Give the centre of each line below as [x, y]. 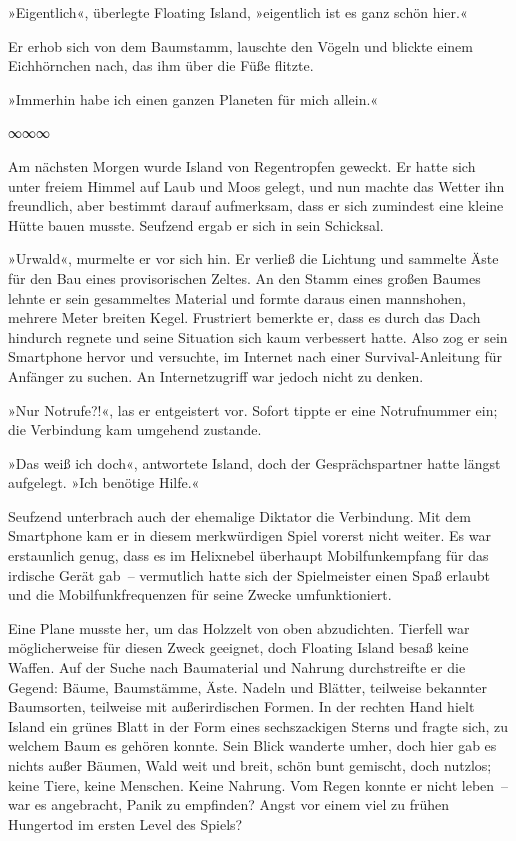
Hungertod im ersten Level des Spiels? [125, 823]
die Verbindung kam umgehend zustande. [135, 429]
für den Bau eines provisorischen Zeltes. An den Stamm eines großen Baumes [244, 277]
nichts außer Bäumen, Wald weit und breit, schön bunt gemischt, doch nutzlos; [250, 765]
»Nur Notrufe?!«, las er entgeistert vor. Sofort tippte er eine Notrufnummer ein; [253, 409]
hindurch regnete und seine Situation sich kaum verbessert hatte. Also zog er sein [258, 336]
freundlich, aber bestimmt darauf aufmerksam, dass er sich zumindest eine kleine [256, 205]
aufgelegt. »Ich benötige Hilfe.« [104, 482]
